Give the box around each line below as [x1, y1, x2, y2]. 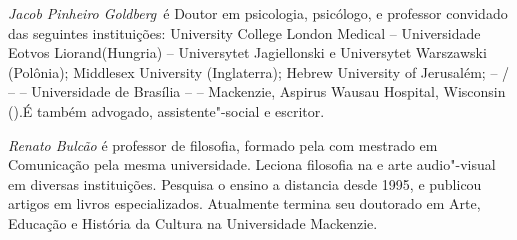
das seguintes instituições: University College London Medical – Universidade [8, 22, 481, 43]
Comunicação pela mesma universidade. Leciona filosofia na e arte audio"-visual [8, 154, 496, 175]
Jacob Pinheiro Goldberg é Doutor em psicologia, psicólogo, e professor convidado [8, 3, 508, 23]
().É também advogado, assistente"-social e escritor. [8, 100, 325, 121]
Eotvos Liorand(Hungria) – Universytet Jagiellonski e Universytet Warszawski [8, 42, 487, 63]
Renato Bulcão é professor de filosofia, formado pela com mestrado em [8, 134, 438, 155]
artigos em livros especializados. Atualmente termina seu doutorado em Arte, [8, 193, 481, 214]
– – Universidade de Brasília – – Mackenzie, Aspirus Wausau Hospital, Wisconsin [8, 81, 506, 102]
